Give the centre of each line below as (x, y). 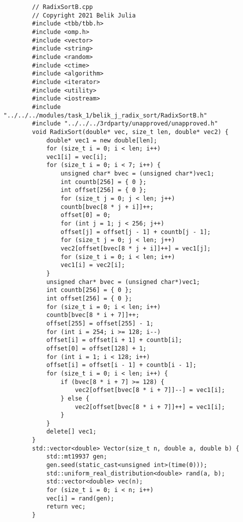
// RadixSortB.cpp (62, 7)
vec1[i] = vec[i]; (77, 157)
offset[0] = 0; (86, 215)
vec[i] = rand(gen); (80, 498)
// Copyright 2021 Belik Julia (84, 15)
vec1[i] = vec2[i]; (93, 265)
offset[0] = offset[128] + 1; (96, 348)
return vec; (66, 507)
